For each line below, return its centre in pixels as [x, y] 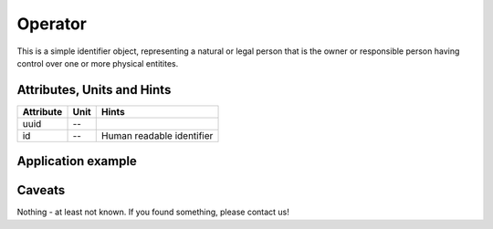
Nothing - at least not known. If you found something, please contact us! [153, 212]
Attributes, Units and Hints [94, 90]
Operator [52, 24]
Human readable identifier [157, 135]
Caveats [41, 190]
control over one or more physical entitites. [98, 63]
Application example [77, 161]
